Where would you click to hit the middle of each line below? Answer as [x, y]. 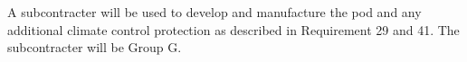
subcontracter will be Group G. [95, 47]
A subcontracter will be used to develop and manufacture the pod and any [214, 12]
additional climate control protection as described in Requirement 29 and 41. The [233, 29]
